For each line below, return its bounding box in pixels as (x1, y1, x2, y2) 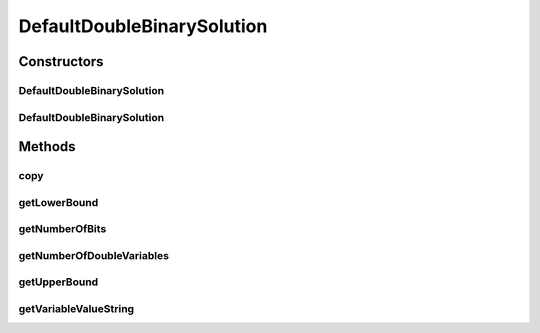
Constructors (18, 53, 104, 70)
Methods (18, 138, 76, 155)
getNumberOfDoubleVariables (18, 248, 170, 262)
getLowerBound (18, 195, 99, 209)
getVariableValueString (18, 301, 135, 315)
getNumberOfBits (18, 222, 107, 236)
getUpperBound (18, 275, 99, 289)
